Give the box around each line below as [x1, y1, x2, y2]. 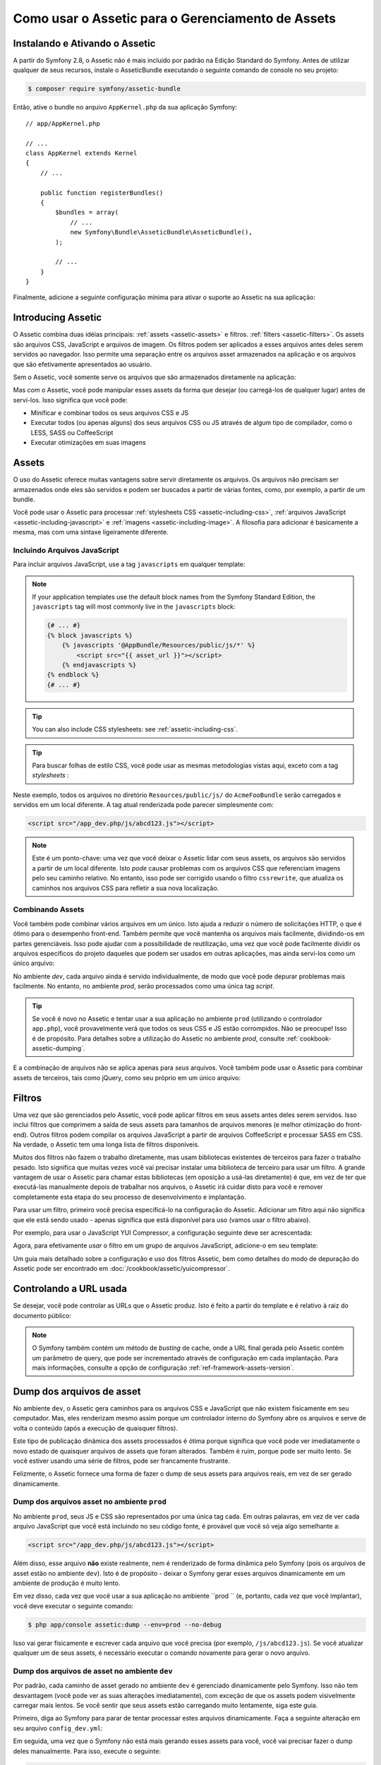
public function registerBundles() [40, 189, 164, 197]
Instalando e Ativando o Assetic [13, 37, 156, 49]
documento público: [13, 1311, 72, 1320]
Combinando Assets [13, 904, 85, 914]
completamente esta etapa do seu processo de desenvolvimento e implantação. [13, 1192, 246, 1201]
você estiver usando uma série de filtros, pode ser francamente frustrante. [13, 1456, 231, 1465]
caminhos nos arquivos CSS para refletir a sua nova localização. [32, 883, 219, 892]
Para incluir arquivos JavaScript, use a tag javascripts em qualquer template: [13, 560, 246, 568]
